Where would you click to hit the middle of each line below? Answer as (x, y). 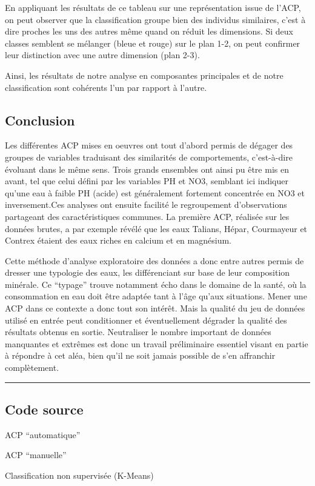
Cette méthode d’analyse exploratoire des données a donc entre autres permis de (154, 260)
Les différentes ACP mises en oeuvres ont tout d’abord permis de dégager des (149, 145)
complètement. (32, 368)
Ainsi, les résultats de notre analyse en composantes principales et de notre (144, 75)
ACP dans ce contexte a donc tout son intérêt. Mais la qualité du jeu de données (155, 308)
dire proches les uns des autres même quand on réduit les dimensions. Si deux (149, 31)
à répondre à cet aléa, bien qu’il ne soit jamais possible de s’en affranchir (140, 355)
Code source (44, 409)
